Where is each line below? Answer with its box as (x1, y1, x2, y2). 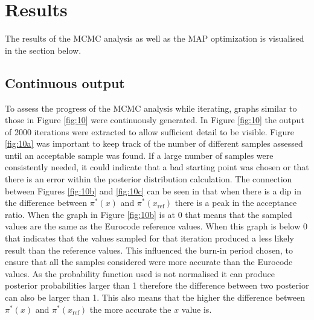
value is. (181, 302, 212, 315)
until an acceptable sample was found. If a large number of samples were (5, 149, 274, 161)
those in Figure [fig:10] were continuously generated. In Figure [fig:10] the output (5, 114, 304, 126)
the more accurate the (89, 302, 171, 315)
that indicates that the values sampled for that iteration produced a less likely (5, 232, 294, 245)
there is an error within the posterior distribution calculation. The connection (5, 173, 292, 185)
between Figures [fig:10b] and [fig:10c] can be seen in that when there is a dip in (5, 184, 301, 197)
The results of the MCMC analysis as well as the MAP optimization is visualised (5, 32, 304, 45)
